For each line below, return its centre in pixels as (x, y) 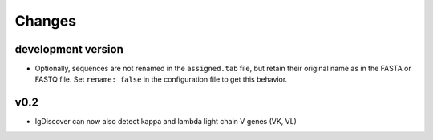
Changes (45, 21)
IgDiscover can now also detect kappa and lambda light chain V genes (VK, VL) (166, 122)
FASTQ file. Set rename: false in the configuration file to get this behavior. (161, 79)
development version (69, 49)
